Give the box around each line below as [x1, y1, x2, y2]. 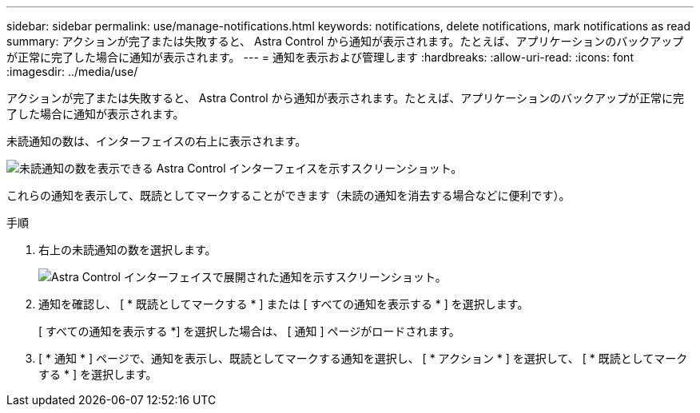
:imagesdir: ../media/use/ [6, 65, 138, 78]
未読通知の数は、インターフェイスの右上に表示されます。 [6, 134, 307, 148]
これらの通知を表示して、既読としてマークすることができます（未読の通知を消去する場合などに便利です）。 [6, 189, 571, 202]
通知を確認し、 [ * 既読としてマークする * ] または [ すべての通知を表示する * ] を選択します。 [38, 297, 529, 311]
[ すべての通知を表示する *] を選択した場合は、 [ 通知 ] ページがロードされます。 [38, 324, 460, 338]
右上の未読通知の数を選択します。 [38, 243, 217, 256]
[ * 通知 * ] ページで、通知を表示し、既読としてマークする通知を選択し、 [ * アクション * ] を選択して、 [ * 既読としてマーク [38, 351, 688, 365]
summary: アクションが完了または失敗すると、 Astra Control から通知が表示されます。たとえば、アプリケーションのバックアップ [6, 34, 684, 48]
